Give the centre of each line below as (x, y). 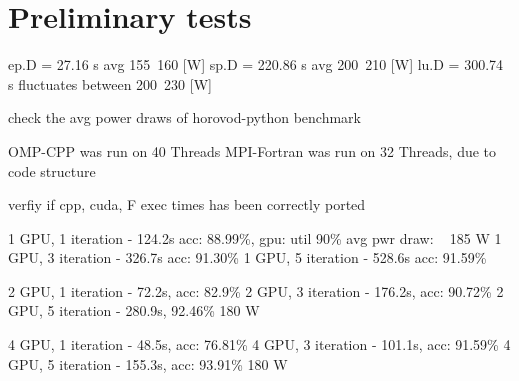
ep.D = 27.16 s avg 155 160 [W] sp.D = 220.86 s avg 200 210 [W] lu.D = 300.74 (256, 64)
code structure (52, 170)
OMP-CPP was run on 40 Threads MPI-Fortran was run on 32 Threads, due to (252, 150)
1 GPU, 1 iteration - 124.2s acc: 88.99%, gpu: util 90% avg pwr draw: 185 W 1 (255, 237)
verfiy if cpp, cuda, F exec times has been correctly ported (187, 204)
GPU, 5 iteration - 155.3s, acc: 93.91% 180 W (148, 363)
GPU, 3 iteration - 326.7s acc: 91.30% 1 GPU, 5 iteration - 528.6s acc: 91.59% (247, 257)
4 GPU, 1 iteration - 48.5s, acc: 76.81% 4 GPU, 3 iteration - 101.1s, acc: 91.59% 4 (259, 344)
